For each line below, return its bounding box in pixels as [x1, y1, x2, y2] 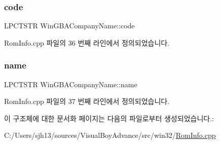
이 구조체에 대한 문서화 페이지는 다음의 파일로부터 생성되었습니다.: [4, 113, 214, 123]
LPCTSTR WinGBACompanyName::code [4, 20, 135, 31]
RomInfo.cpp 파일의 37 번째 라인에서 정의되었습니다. [4, 96, 170, 106]
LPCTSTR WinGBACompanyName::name [4, 79, 137, 89]
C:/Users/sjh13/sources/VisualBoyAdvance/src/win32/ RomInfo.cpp [4, 130, 216, 140]
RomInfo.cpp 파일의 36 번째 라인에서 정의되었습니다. [4, 37, 170, 48]
